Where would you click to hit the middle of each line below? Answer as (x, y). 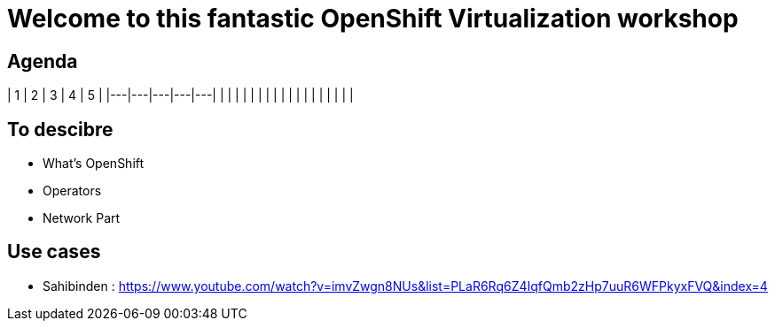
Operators (72, 191)
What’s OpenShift (94, 164)
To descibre (60, 129)
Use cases (54, 252)
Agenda (43, 61)
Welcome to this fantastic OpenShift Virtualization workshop (373, 19)
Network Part (82, 218)
